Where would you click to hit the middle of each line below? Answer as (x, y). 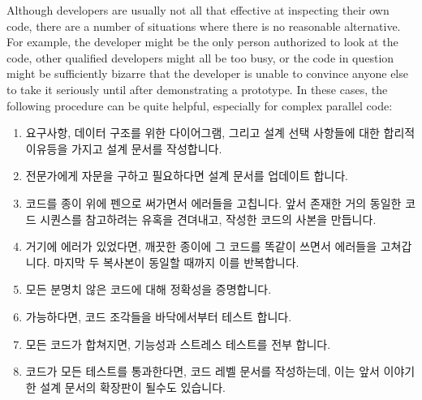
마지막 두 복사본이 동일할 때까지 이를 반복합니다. (177, 262)
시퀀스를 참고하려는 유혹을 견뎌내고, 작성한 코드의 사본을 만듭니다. (208, 219)
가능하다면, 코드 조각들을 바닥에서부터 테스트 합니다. (159, 316)
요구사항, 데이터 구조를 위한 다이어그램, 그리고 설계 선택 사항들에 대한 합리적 (220, 133)
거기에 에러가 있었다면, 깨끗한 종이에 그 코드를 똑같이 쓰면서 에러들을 (201, 246)
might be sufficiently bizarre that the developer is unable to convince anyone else (207, 73)
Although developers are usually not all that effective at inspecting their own (198, 10)
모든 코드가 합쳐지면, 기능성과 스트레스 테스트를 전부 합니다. (178, 344)
